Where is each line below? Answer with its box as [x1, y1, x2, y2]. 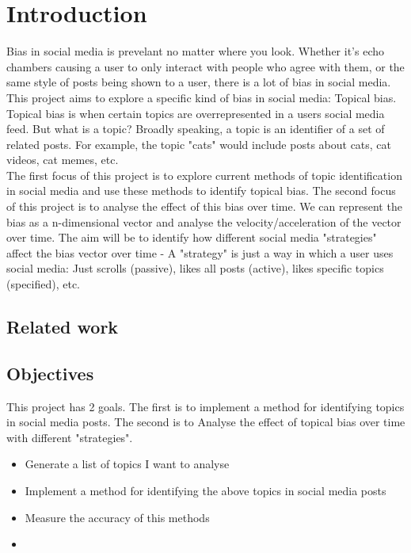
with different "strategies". [6, 429, 133, 445]
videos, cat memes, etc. [6, 151, 119, 168]
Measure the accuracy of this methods [25, 509, 210, 525]
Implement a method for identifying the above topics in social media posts [25, 482, 386, 498]
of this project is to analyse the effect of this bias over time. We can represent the [6, 198, 402, 215]
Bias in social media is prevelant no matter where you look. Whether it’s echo [6, 43, 385, 59]
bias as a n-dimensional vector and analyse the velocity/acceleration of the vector [6, 213, 401, 230]
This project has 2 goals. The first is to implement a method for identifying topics [6, 398, 405, 414]
